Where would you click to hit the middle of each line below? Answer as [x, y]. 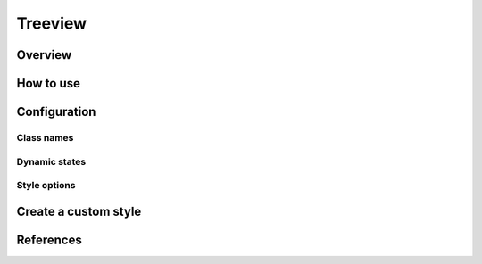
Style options [46, 186]
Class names [45, 137]
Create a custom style [79, 211]
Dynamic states [51, 161]
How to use [48, 83]
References [49, 239]
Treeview [52, 23]
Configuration [56, 112]
